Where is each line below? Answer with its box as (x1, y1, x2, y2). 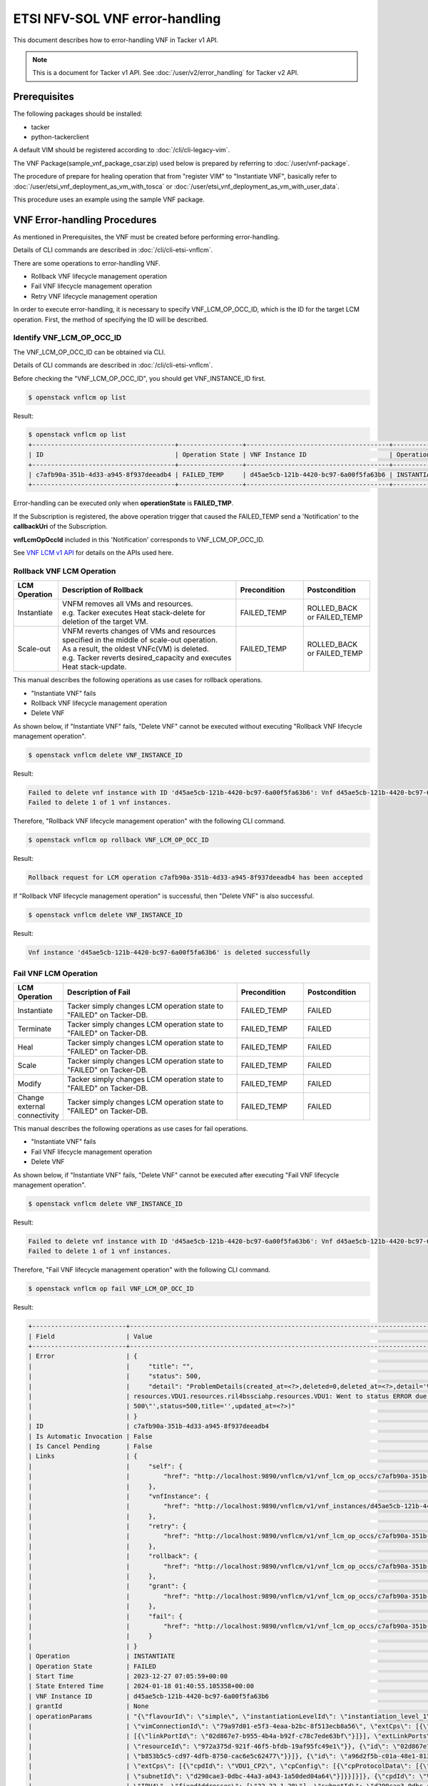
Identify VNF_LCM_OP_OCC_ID (13, 333, 122, 343)
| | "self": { (28, 1462, 183, 1470)
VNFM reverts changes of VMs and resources (61, 626, 216, 636)
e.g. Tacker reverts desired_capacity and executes (61, 653, 232, 663)
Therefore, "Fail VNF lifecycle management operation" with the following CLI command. (13, 1265, 271, 1274)
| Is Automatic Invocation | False (28, 1432, 153, 1440)
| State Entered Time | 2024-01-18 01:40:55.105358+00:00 (28, 1682, 255, 1690)
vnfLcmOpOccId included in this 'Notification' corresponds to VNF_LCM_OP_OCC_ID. (13, 535, 265, 544)
